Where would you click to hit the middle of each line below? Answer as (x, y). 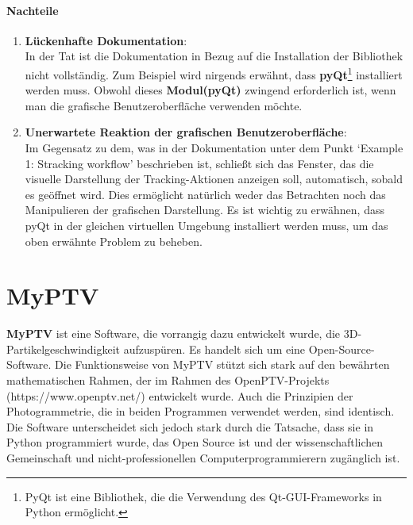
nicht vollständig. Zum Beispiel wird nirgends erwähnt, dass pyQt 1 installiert (214, 73)
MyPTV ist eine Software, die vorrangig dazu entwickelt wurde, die (174, 333)
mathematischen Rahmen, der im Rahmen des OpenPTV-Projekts (168, 380)
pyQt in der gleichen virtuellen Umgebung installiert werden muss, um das (206, 225)
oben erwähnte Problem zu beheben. (114, 241)
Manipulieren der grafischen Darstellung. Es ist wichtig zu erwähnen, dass (205, 210)
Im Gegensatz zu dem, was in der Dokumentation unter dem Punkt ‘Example (214, 148)
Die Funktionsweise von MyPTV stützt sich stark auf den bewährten (222, 364)
